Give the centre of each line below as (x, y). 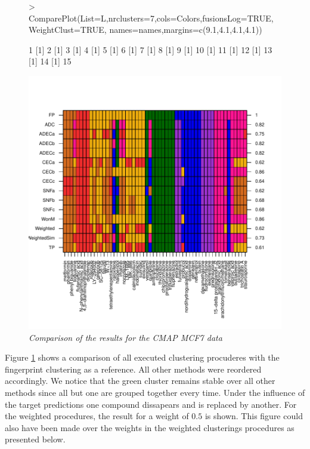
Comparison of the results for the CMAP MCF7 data (125, 337)
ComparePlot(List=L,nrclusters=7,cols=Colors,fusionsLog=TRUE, (151, 18)
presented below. (35, 439)
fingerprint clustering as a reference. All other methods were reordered (133, 369)
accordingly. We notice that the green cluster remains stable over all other (140, 381)
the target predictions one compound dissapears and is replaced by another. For (151, 404)
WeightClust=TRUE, (68, 30)
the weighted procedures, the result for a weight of (97, 416)
